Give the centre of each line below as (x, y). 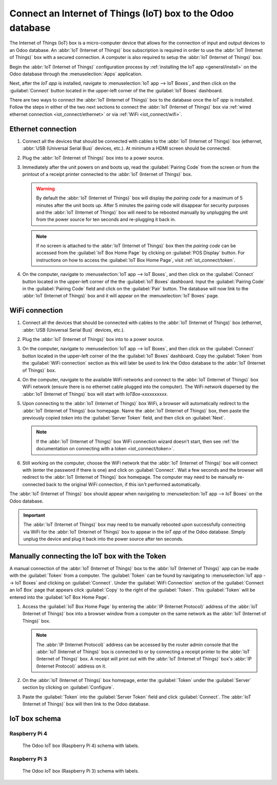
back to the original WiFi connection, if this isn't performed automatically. (124, 484)
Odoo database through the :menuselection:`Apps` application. (76, 74)
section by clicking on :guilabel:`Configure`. (68, 688)
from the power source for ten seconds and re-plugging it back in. (106, 219)
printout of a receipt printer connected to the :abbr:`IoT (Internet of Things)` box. (107, 174)
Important (34, 515)
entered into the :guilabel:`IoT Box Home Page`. (60, 597)
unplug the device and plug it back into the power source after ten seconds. (103, 539)
